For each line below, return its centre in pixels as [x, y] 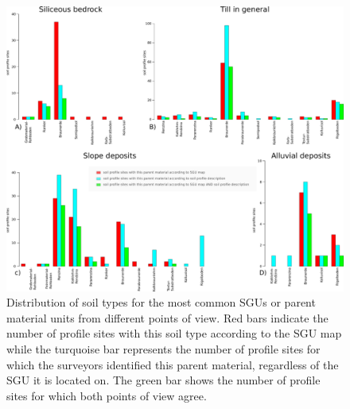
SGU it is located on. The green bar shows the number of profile [163, 380]
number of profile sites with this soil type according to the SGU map [174, 333]
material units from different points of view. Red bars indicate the [167, 317]
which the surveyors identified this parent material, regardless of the [173, 364]
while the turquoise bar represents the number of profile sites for [163, 348]
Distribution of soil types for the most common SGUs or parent [161, 302]
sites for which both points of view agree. [107, 395]
